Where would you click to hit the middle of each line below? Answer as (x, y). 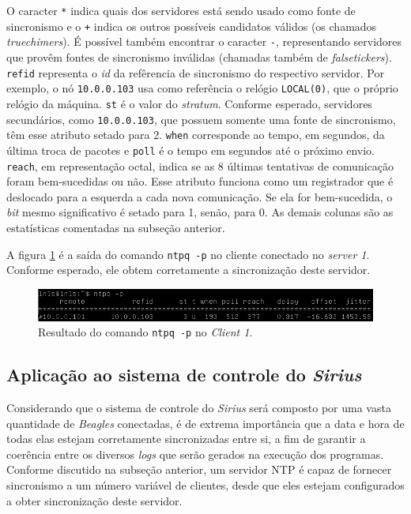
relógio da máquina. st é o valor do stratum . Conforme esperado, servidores (189, 103)
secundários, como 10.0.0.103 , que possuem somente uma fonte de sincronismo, (201, 119)
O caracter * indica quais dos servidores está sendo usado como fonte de (181, 10)
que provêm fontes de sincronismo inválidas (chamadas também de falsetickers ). (199, 56)
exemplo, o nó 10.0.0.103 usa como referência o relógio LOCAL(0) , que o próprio (202, 88)
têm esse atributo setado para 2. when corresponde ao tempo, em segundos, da (196, 135)
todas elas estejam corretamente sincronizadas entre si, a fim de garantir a (186, 439)
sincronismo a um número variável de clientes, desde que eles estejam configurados (205, 484)
